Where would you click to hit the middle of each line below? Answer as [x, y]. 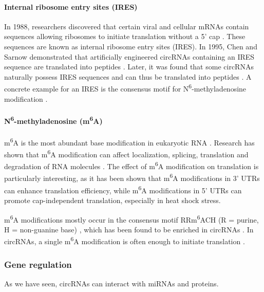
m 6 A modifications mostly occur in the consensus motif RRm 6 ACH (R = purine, [131, 218]
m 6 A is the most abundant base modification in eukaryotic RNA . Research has [129, 141]
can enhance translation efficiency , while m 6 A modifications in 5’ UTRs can [123, 189]
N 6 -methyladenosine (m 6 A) [53, 120]
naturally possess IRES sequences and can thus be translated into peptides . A [128, 76]
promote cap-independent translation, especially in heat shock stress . [112, 200]
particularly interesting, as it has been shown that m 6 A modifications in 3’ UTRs [132, 177]
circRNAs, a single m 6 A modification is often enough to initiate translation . [125, 240]
